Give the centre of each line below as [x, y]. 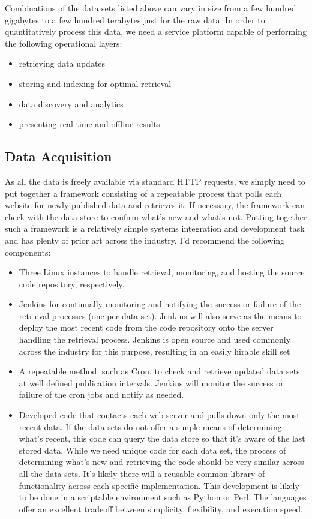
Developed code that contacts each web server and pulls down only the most [159, 415]
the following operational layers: [64, 43]
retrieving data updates [62, 63]
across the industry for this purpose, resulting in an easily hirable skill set [154, 351]
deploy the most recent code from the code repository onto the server [146, 327]
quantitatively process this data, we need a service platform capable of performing [156, 31]
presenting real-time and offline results [89, 124]
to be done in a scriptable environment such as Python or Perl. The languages [163, 497]
